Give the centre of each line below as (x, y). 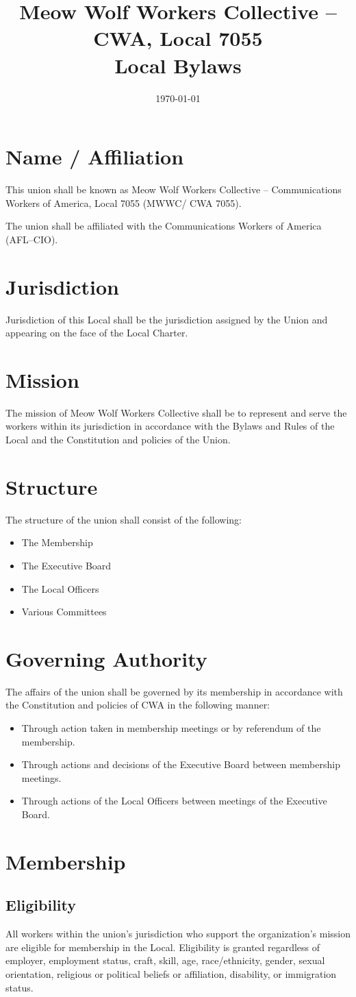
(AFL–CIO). (32, 239)
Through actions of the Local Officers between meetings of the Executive (174, 801)
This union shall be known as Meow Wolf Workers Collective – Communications (174, 189)
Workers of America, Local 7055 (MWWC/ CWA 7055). (124, 202)
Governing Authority (106, 658)
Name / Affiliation (95, 157)
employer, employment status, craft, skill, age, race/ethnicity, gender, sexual (165, 960)
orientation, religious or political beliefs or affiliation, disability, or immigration (171, 973)
